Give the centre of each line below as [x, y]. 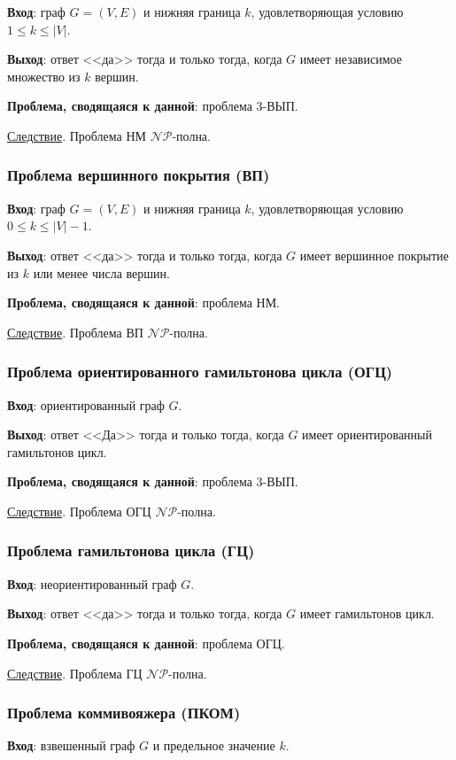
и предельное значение [214, 745]
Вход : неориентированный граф [92, 583]
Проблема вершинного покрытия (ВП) [139, 175]
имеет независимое [351, 59]
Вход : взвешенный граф [71, 745]
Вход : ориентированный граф [86, 404]
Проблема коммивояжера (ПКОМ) [124, 713]
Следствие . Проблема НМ [77, 135]
